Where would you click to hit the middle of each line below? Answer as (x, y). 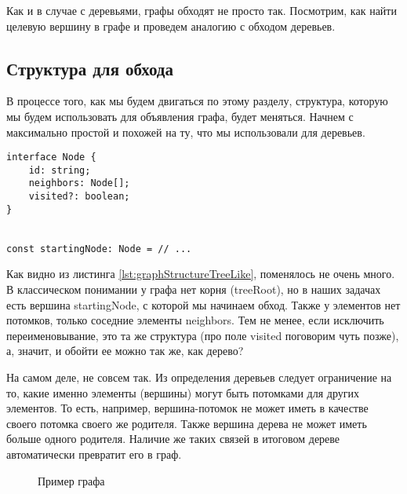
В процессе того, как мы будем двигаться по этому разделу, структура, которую (197, 101)
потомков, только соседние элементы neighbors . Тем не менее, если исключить (195, 320)
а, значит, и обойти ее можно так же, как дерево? (125, 351)
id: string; (60, 170)
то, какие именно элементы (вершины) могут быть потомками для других (183, 392)
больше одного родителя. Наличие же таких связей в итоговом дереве (173, 439)
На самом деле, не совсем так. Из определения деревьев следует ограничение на (199, 377)
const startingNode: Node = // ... (99, 249)
